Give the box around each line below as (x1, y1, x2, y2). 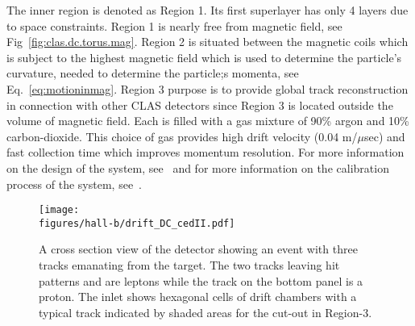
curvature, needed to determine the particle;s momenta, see (6, 65, 299, 81)
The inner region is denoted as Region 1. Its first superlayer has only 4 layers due (6, 2, 409, 18)
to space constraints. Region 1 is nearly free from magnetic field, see (6, 17, 342, 34)
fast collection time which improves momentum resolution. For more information (6, 144, 405, 161)
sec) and (363, 127, 405, 144)
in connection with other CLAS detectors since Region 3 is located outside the (6, 96, 393, 113)
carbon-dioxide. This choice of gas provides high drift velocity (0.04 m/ (6, 127, 358, 144)
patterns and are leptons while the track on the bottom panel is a (39, 272, 363, 289)
